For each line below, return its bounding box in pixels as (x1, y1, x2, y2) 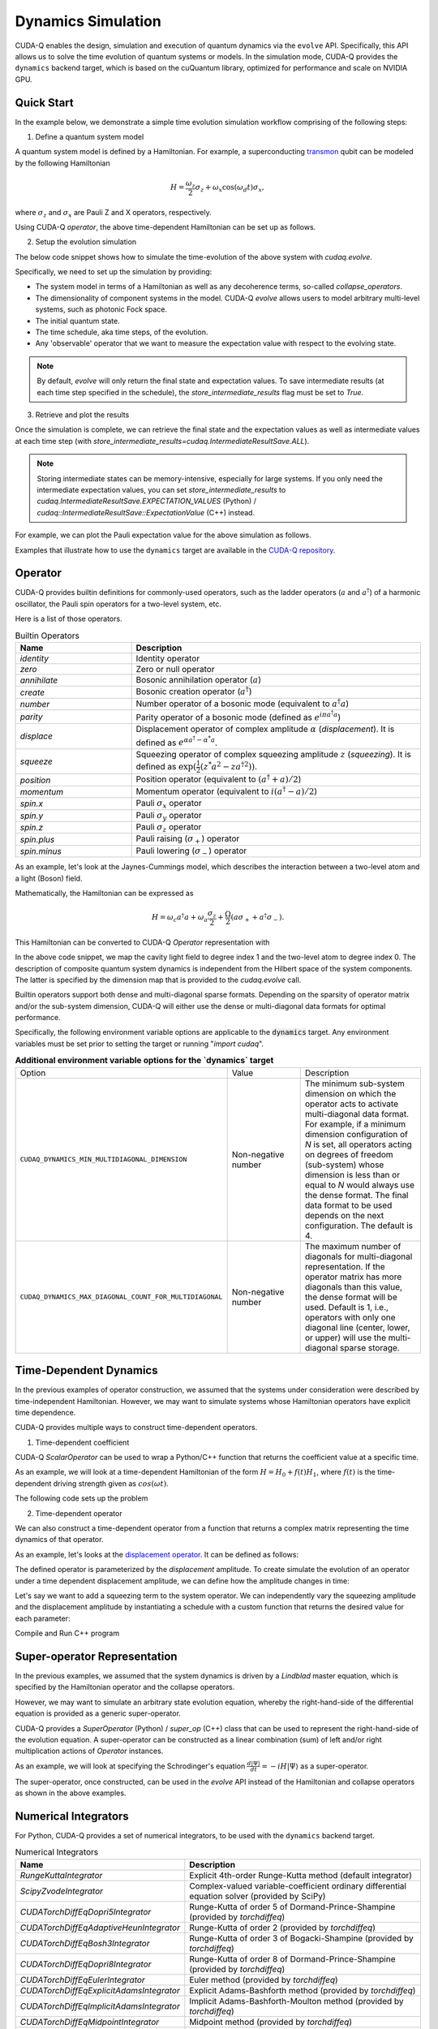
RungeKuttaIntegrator (19, 1869, 103, 1880)
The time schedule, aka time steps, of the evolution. (35, 327, 208, 337)
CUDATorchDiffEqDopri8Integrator (19, 1958, 152, 1970)
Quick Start (15, 96, 74, 110)
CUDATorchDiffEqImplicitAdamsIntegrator (19, 2001, 180, 2012)
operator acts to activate (304, 1098, 399, 1109)
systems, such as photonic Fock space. (35, 304, 168, 314)
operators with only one (304, 1312, 397, 1323)
